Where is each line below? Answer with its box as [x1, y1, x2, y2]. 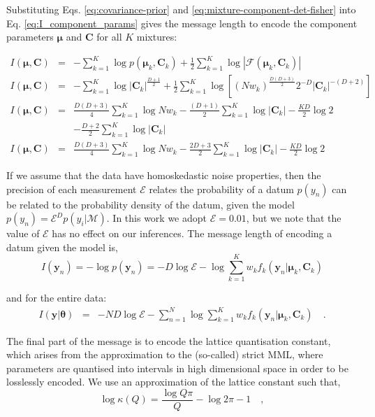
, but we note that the [246, 211, 341, 225]
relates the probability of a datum [149, 181, 294, 196]
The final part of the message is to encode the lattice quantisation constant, [6, 333, 331, 348]
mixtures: [136, 29, 177, 44]
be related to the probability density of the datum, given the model [6, 197, 295, 211]
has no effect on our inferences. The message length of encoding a [52, 226, 332, 241]
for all [96, 29, 122, 44]
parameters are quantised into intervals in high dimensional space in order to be [6, 360, 348, 375]
